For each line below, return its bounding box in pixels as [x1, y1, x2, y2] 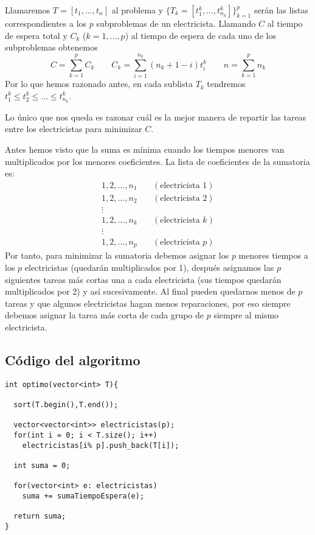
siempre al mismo [213, 309, 279, 321]
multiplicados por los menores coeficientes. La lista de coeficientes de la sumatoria [5, 155, 310, 167]
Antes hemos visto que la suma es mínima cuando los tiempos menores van [5, 142, 285, 155]
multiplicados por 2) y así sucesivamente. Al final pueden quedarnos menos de [5, 285, 296, 298]
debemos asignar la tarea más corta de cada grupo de [5, 309, 204, 321]
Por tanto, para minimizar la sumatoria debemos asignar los [5, 249, 229, 262]
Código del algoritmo [5, 350, 140, 369]
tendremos [207, 77, 246, 90]
